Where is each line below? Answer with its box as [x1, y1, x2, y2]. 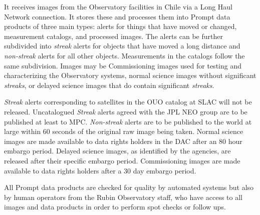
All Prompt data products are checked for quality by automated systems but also [4, 182, 254, 192]
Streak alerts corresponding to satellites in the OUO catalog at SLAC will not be [4, 96, 252, 107]
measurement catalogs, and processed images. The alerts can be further [4, 30, 223, 41]
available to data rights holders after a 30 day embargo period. [4, 165, 196, 175]
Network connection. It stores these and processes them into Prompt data [4, 11, 230, 21]
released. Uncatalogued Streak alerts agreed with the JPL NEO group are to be [4, 106, 247, 116]
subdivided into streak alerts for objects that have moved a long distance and [4, 40, 240, 51]
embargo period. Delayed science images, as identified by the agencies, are [4, 145, 231, 156]
